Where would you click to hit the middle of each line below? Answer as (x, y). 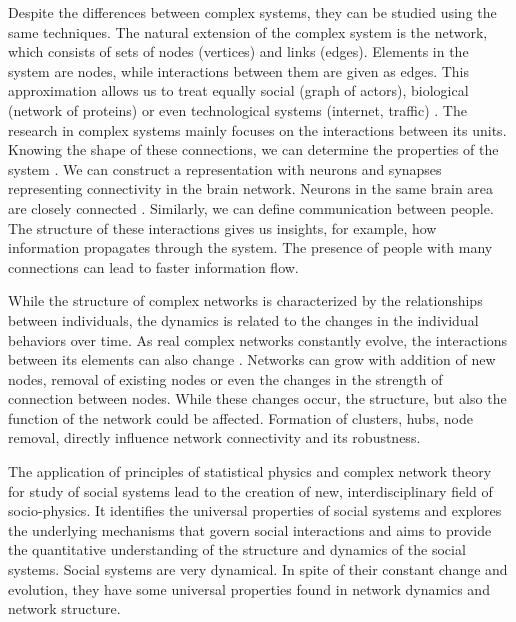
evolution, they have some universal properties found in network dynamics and (249, 588)
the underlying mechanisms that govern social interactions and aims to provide (250, 529)
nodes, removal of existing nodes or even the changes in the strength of (225, 378)
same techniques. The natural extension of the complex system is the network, (248, 31)
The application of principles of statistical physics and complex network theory (250, 471)
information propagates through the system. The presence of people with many (250, 247)
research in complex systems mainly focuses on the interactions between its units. (257, 129)
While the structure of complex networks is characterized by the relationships (245, 300)
